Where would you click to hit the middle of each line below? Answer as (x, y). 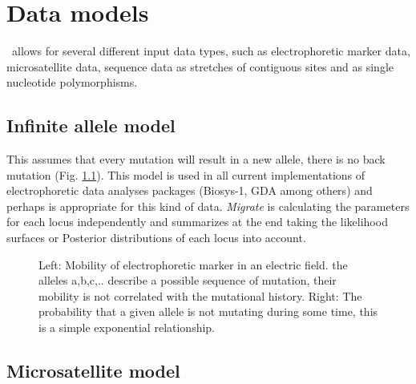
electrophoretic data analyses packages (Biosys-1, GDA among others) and (190, 190)
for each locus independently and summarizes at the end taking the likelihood (197, 222)
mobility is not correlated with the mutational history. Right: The (200, 295)
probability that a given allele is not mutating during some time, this (208, 311)
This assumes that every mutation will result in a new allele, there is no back (196, 159)
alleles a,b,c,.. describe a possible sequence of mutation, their (188, 280)
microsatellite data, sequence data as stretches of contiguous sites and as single (200, 66)
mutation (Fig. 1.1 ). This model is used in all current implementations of (186, 174)
